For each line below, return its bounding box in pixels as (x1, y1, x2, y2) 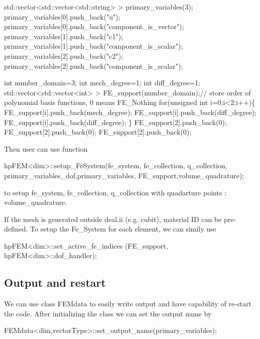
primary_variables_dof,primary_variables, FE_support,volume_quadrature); (4, 170, 244, 180)
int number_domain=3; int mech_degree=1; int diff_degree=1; (4, 77, 200, 88)
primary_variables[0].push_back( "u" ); (4, 11, 120, 22)
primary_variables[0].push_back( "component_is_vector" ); (4, 21, 184, 32)
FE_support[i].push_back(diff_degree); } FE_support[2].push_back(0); (4, 117, 227, 127)
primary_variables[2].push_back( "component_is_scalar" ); (4, 60, 183, 71)
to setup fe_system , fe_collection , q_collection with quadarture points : (4, 187, 226, 197)
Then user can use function (4, 143, 88, 154)
